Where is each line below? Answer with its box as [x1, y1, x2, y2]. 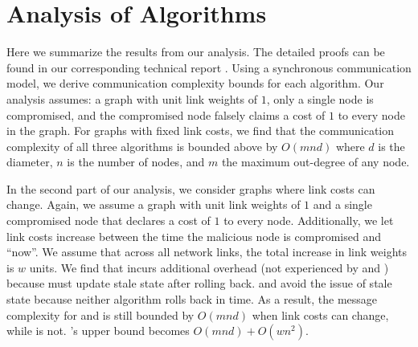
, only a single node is [266, 90, 374, 107]
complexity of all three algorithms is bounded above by [6, 137, 278, 154]
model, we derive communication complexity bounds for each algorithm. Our [6, 75, 384, 92]
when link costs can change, [252, 306, 389, 323]
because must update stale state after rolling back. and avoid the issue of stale [6, 275, 392, 292]
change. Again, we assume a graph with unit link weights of [6, 196, 301, 213]
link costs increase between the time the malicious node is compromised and [6, 227, 381, 244]
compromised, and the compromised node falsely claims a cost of [6, 106, 326, 123]
